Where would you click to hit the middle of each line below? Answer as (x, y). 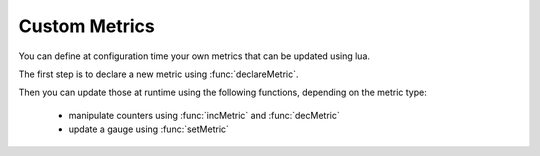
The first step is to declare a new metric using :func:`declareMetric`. (158, 74)
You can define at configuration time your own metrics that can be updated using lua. (194, 56)
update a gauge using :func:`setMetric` (149, 129)
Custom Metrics (86, 26)
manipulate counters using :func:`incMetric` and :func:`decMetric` (204, 115)
